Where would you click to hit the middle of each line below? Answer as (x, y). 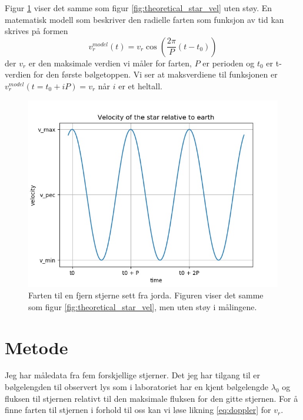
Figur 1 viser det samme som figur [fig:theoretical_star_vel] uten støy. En (139, 8)
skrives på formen (36, 31)
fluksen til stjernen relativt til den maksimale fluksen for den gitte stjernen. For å (151, 398)
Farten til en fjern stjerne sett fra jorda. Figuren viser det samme (146, 295)
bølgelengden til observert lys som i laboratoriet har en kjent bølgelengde (137, 387)
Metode (36, 347)
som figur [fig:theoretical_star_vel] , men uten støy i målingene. (143, 306)
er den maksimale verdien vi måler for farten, (110, 63)
